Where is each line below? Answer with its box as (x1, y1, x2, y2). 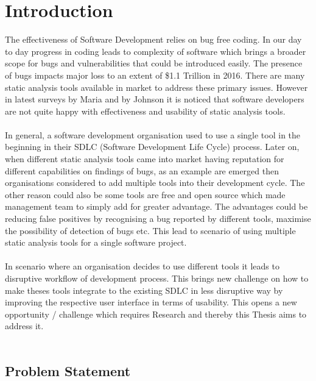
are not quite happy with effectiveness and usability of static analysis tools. (5, 104, 286, 117)
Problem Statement (5, 361, 131, 380)
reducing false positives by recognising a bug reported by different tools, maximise (5, 212, 311, 225)
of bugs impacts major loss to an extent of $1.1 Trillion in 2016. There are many (5, 68, 305, 81)
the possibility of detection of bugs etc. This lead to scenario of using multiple (5, 224, 296, 237)
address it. (5, 319, 44, 332)
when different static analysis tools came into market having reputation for (5, 152, 284, 165)
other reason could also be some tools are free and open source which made (5, 188, 286, 201)
